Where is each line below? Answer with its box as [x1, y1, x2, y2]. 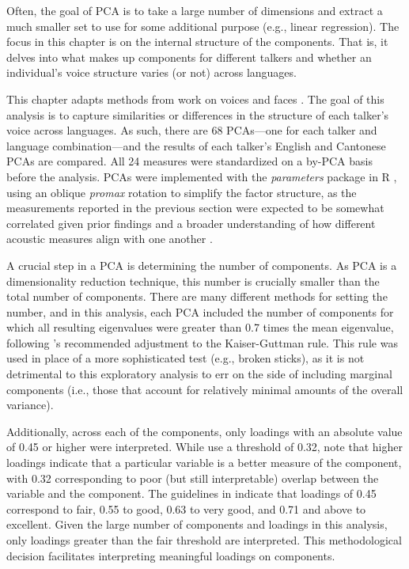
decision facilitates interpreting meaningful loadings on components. [6, 547, 335, 563]
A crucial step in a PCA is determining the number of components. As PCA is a [6, 256, 397, 273]
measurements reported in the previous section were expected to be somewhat [6, 199, 384, 216]
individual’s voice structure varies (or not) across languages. [6, 64, 297, 81]
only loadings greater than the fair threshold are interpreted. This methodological [6, 532, 402, 548]
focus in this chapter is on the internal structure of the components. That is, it [6, 33, 388, 50]
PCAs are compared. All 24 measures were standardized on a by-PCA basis [6, 153, 373, 169]
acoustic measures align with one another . [6, 230, 213, 247]
